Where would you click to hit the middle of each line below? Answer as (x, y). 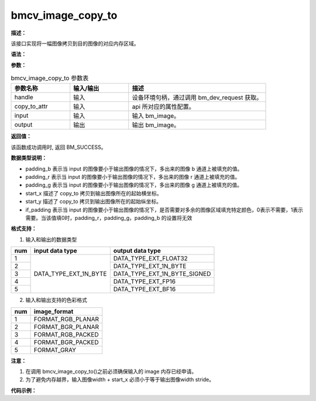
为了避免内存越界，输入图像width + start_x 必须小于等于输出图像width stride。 (120, 380)
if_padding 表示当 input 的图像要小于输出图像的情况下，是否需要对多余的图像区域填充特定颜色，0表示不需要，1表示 (164, 210)
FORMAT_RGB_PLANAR (66, 319)
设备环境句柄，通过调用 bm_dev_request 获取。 (197, 98)
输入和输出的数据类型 (51, 239)
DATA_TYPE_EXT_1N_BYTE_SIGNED (162, 274)
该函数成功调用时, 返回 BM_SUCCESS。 (59, 147)
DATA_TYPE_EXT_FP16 (144, 281)
